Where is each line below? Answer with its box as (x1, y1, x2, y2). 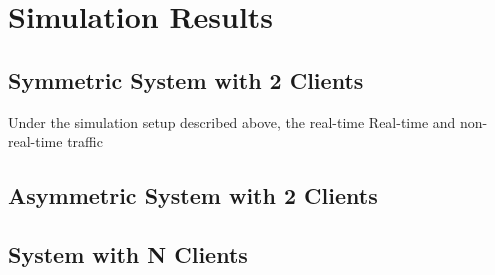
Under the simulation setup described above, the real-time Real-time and (8, 111, 456, 132)
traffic (67, 131, 103, 152)
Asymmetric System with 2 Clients (8, 180, 378, 211)
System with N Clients (8, 238, 248, 269)
